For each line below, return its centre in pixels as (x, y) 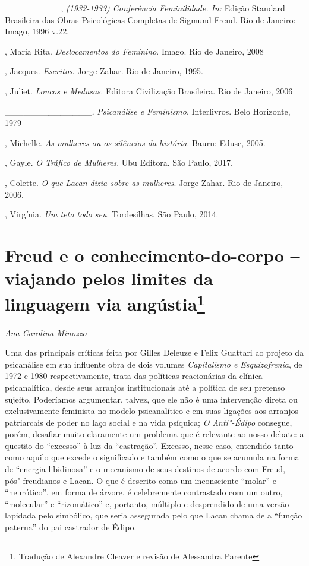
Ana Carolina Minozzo (46, 332)
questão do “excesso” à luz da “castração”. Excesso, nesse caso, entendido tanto (149, 445)
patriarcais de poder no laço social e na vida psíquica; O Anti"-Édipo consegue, (149, 422)
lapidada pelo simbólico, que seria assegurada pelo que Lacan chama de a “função (154, 515)
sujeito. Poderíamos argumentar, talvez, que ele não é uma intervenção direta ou (151, 399)
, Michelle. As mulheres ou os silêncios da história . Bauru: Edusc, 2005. (135, 142)
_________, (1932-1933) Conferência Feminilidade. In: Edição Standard (145, 8)
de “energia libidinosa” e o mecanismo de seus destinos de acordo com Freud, (145, 469)
